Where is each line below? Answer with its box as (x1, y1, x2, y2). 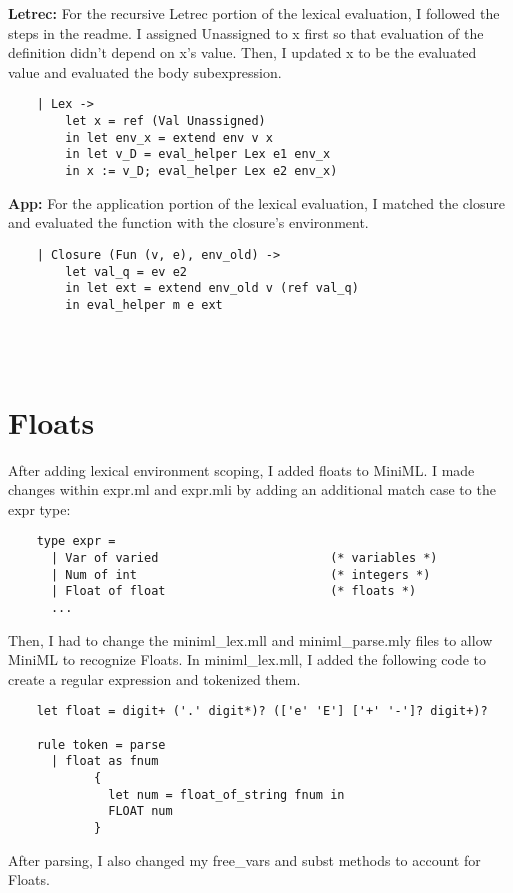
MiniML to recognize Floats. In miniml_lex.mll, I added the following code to (8, 649, 487, 670)
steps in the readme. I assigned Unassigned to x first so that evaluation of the (8, 22, 484, 43)
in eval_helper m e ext (65, 297, 223, 312)
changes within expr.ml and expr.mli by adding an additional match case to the (8, 479, 496, 500)
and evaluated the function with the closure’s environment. (8, 212, 369, 233)
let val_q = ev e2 (65, 264, 187, 279)
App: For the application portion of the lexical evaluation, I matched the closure (8, 192, 505, 213)
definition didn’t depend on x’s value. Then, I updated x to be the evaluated (8, 42, 477, 63)
